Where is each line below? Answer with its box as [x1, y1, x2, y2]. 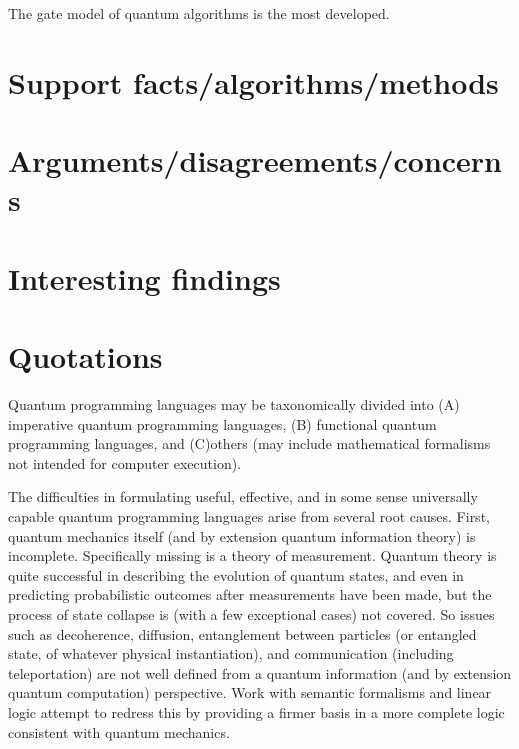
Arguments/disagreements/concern [8, 140, 503, 181]
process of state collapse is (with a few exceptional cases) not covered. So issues [8, 603, 495, 624]
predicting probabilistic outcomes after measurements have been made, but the [8, 584, 492, 605]
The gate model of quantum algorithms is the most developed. [8, 3, 390, 23]
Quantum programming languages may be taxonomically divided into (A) [8, 394, 460, 415]
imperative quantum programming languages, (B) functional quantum [8, 413, 437, 434]
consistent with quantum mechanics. [8, 721, 230, 742]
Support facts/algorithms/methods [8, 61, 499, 102]
